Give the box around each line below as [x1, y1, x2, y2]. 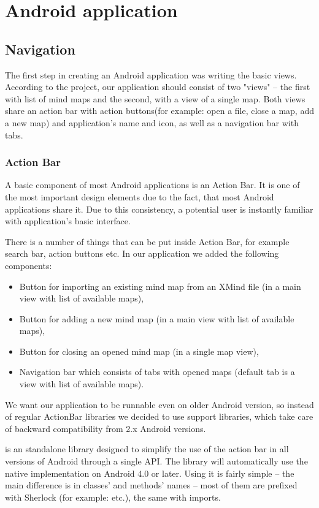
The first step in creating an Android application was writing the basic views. [5, 68, 297, 81]
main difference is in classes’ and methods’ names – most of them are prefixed [5, 479, 298, 491]
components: [5, 259, 52, 271]
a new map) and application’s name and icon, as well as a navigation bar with [5, 116, 299, 129]
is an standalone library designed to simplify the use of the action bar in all [5, 442, 289, 455]
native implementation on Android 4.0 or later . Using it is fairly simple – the [5, 466, 294, 479]
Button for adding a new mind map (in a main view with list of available [19, 312, 294, 325]
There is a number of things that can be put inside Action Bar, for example [5, 235, 290, 248]
